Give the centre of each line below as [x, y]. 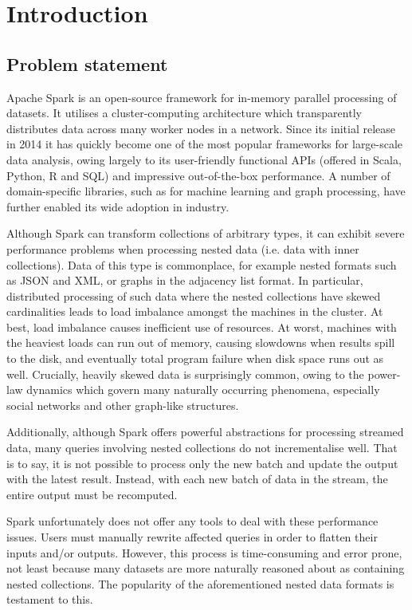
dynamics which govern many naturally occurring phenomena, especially [203, 390]
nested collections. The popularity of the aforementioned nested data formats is [200, 583]
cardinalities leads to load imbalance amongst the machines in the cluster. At [195, 311]
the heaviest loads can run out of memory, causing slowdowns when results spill [201, 342]
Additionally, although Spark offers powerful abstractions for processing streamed [205, 432]
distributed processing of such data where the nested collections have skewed [194, 295]
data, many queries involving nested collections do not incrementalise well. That [202, 448]
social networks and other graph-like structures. [123, 405]
